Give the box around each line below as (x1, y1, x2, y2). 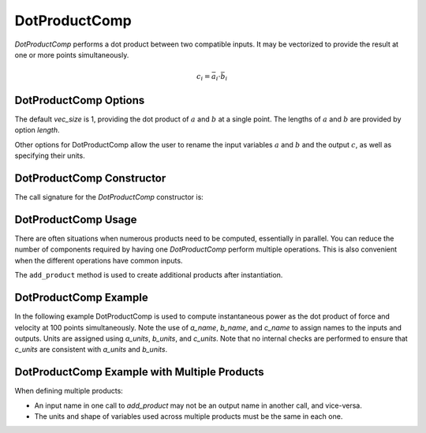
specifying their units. (14, 151, 86, 161)
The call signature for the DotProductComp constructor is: (14, 192, 204, 202)
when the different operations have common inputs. (14, 256, 183, 265)
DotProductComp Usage (14, 213, 137, 226)
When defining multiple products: (14, 386, 124, 396)
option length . (14, 125, 60, 135)
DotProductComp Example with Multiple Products (14, 365, 264, 379)
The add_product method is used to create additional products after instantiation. (14, 271, 283, 280)
